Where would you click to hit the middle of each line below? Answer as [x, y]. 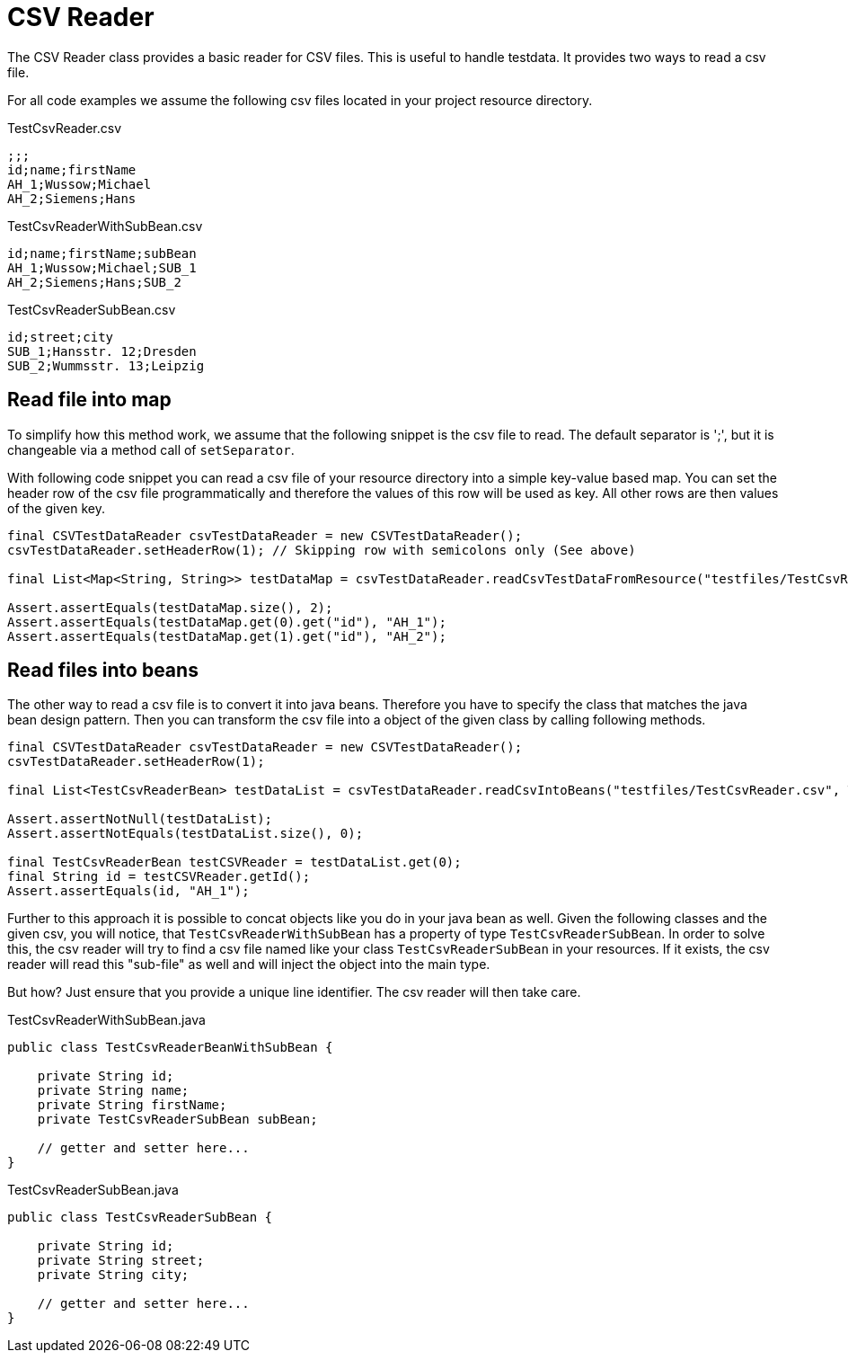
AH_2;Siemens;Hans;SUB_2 [94, 282]
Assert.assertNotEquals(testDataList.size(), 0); [185, 834]
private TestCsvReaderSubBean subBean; [177, 1120]
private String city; [113, 1275]
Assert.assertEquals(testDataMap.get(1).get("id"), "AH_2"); [227, 636]
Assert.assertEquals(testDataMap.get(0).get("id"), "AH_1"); [227, 622]
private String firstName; [132, 1105]
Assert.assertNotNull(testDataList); [140, 819]
